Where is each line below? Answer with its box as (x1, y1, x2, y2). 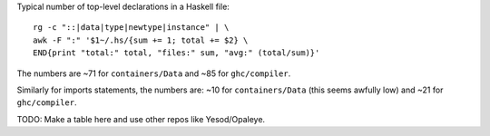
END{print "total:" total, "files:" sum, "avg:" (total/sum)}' (33, 48, 320, 58)
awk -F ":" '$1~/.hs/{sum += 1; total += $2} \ (33, 34, 249, 45)
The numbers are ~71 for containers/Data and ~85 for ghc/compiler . (16, 68, 291, 79)
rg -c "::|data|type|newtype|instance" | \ (33, 23, 230, 33)
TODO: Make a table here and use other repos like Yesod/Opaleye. (16, 113, 266, 124)
